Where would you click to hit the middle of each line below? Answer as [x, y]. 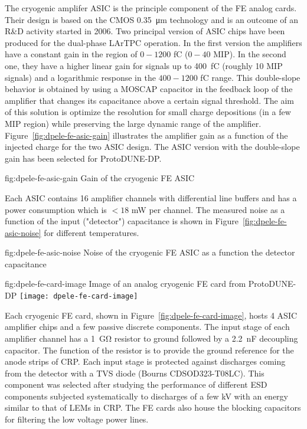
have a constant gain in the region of [71, 54]
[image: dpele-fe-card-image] [79, 297]
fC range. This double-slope [250, 77]
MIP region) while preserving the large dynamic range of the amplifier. [133, 123]
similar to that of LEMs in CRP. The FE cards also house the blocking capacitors [153, 407]
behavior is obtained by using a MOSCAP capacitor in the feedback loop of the [149, 89]
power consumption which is [56, 209]
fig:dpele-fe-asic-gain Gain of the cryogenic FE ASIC [100, 178]
